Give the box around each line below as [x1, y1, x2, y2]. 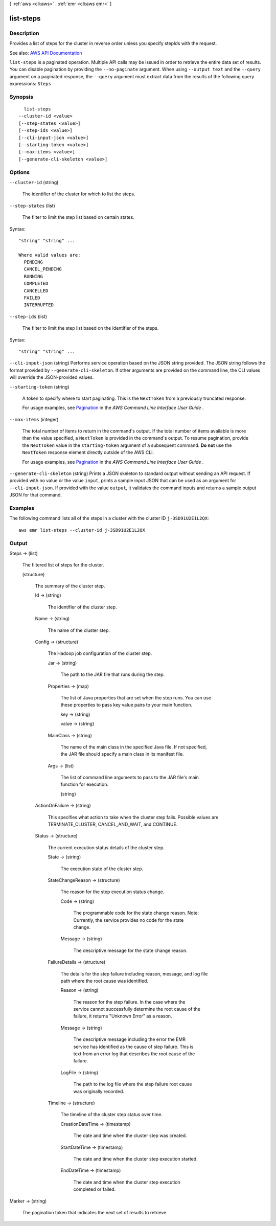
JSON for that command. [9, 492, 62, 498]
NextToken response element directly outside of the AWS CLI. [22, 449, 154, 456]
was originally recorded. [73, 1088, 125, 1094]
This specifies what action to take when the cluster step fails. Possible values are [48, 814, 219, 820]
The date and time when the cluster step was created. [73, 1132, 187, 1139]
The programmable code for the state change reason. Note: [73, 910, 199, 916]
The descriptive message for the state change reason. [73, 947, 188, 953]
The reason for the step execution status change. [60, 889, 165, 895]
